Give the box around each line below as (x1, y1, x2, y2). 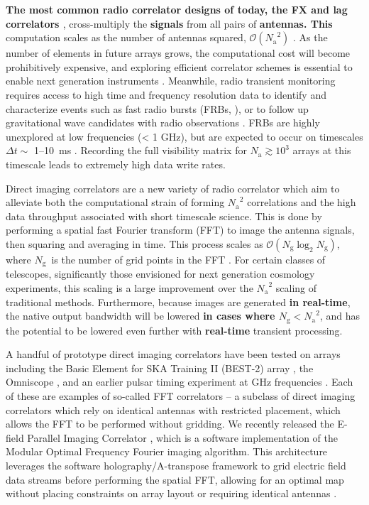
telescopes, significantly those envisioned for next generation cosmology (6, 266, 315, 281)
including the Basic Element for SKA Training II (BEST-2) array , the (6, 360, 314, 375)
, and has (319, 308, 360, 323)
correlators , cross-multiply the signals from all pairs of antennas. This (6, 16, 333, 31)
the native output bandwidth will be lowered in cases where (6, 308, 275, 323)
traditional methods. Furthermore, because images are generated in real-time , (6, 294, 351, 309)
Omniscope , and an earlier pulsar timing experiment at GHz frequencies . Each (6, 374, 353, 389)
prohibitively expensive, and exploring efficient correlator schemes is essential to (6, 59, 353, 74)
